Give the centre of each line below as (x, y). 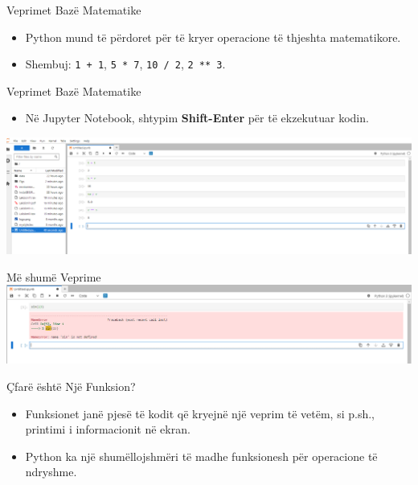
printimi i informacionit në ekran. (108, 429)
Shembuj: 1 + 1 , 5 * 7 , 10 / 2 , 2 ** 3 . (125, 64)
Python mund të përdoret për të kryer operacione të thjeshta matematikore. (213, 37)
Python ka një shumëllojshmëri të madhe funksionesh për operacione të (201, 456)
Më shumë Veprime (54, 276)
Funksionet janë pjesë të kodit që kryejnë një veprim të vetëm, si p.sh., (200, 413)
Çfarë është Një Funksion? (71, 386)
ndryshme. (51, 472)
